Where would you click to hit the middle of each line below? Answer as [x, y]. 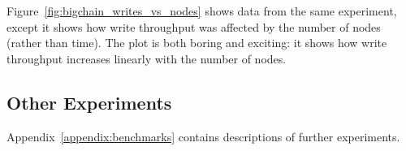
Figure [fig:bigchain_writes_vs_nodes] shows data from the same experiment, [202, 11]
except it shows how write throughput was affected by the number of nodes [194, 26]
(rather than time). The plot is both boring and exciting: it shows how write [197, 43]
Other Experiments [89, 102]
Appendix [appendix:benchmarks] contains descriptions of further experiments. [203, 136]
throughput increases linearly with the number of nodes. [147, 58]
